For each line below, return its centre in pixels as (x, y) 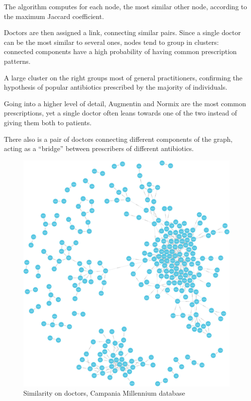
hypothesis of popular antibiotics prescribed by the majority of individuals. (116, 87)
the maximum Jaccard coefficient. (54, 16)
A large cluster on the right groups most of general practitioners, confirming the (123, 77)
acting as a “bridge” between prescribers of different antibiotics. (99, 148)
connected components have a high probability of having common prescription (120, 51)
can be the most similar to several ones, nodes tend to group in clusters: (111, 42)
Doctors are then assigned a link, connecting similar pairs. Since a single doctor (122, 32)
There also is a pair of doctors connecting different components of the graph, (118, 139)
